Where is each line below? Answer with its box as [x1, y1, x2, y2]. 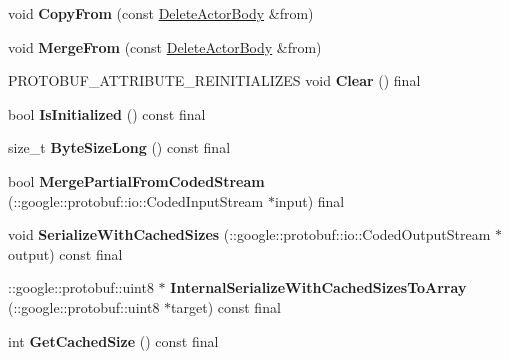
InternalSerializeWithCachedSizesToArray [170, 277, 467, 298]
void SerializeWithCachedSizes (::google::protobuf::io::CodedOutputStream [8, 224, 491, 245]
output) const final [8, 243, 123, 264]
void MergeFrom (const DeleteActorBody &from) [8, 36, 322, 57]
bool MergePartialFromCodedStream [8, 170, 265, 191]
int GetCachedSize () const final [8, 330, 219, 351]
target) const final [171, 296, 281, 317]
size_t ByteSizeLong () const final [8, 137, 231, 158]
